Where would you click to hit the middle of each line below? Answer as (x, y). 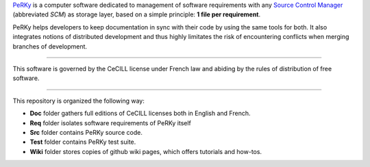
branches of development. (50, 46)
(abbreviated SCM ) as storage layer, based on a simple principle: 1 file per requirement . (137, 14)
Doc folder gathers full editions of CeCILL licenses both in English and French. (140, 114)
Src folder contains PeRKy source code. (86, 132)
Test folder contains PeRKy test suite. (83, 142)
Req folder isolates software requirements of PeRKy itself (111, 123)
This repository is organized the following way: (79, 101)
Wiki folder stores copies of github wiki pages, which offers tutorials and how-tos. (146, 151)
